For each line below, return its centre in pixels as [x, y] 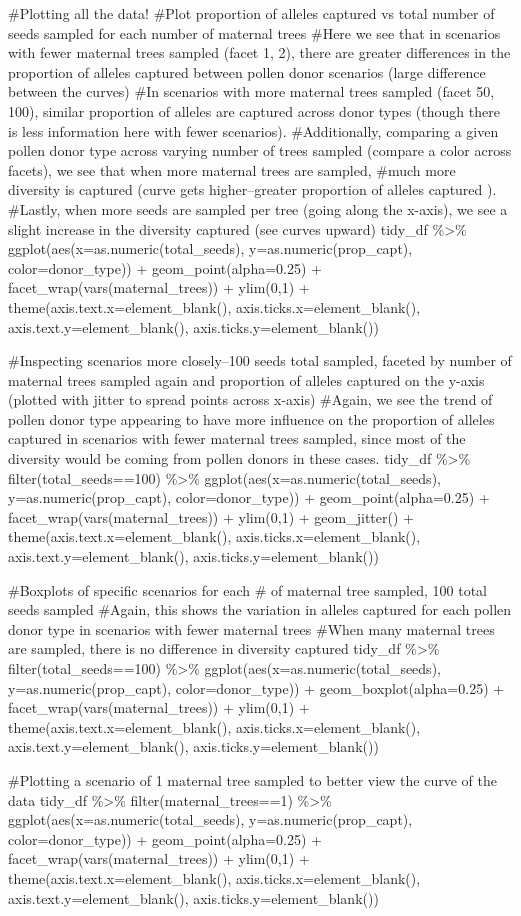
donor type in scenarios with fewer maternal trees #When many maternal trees [251, 628]
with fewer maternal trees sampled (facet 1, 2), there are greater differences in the [259, 52]
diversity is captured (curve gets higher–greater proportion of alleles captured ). [252, 189]
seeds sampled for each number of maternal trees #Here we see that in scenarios [254, 32]
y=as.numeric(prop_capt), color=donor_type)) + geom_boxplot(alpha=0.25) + [256, 687]
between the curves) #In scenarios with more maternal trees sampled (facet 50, [251, 91]
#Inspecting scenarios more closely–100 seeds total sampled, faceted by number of [260, 360]
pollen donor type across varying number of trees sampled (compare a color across [260, 150]
